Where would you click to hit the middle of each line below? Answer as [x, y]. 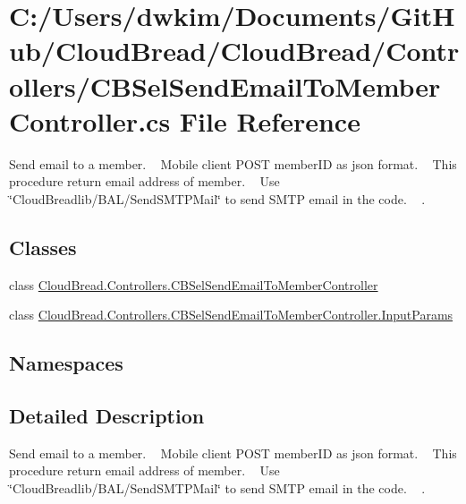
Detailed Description [107, 416]
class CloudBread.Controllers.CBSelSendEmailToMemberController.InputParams [231, 315]
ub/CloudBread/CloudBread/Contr [234, 51]
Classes [43, 247]
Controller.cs [90, 120]
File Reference [270, 120]
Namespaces [66, 363]
